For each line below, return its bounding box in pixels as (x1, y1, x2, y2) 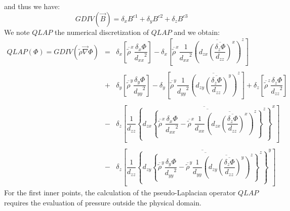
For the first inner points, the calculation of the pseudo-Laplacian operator (4, 187, 236, 197)
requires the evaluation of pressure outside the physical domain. (4, 197, 201, 207)
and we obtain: (174, 26, 220, 37)
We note (4, 26, 30, 37)
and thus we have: (4, 1, 60, 11)
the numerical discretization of (55, 26, 149, 37)
